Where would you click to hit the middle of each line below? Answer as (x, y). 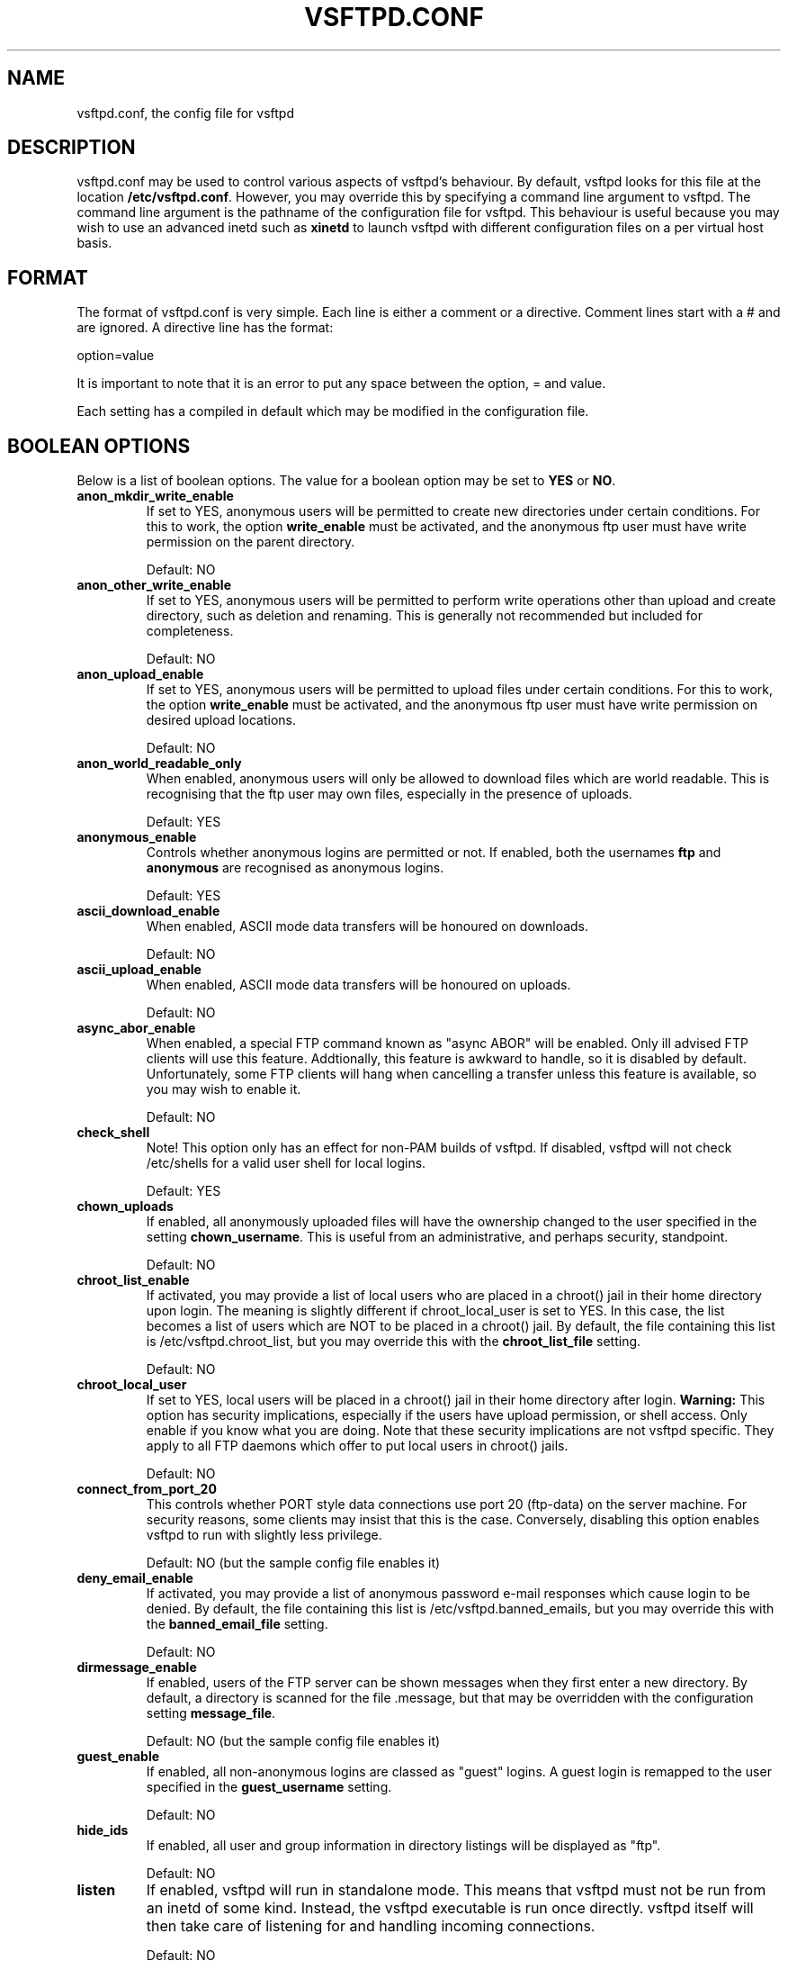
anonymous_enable (137, 837)
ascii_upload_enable (139, 970)
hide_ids (103, 1830)
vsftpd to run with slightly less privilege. (264, 1535)
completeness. (190, 631)
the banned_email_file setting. (237, 1624)
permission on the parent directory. (251, 542)
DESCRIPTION (72, 148)
